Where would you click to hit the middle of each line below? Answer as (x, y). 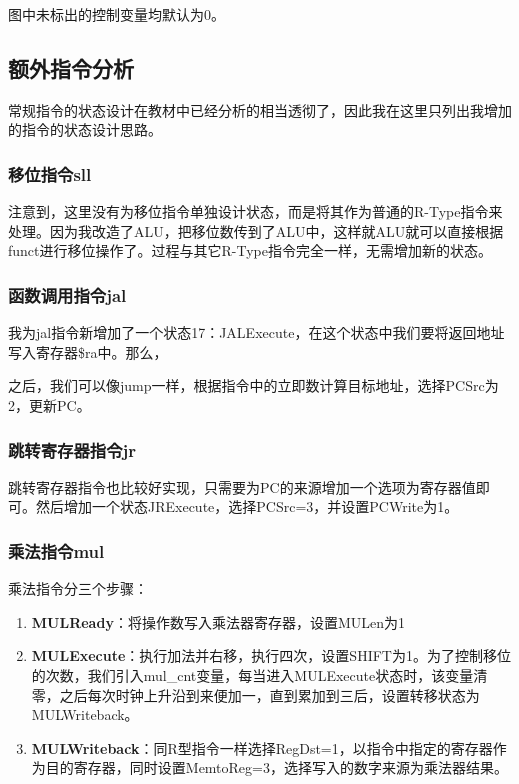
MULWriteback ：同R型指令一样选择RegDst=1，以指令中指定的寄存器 (262, 747)
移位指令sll (50, 173)
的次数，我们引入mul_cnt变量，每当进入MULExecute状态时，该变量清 (259, 674)
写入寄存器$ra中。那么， (88, 351)
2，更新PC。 (49, 404)
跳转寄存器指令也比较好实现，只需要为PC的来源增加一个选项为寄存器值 (242, 486)
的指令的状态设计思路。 (85, 129)
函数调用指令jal (67, 294)
